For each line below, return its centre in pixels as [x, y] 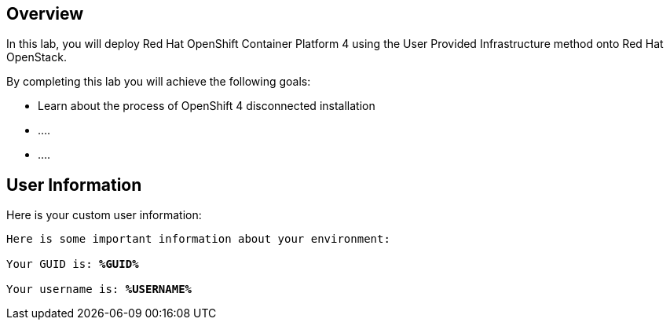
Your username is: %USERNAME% [99, 289]
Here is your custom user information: [104, 215]
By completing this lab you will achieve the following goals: [159, 82]
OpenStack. [37, 57]
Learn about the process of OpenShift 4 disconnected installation [207, 106]
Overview [45, 14]
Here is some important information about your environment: [198, 239]
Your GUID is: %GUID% [73, 264]
